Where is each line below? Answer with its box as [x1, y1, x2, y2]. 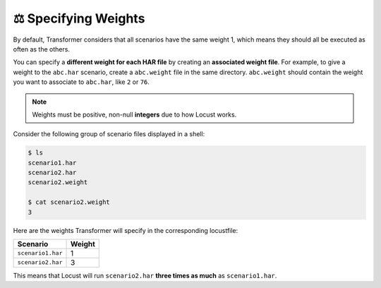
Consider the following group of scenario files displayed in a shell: [13, 130, 205, 138]
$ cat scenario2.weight [28, 198, 111, 206]
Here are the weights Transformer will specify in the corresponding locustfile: [13, 226, 238, 234]
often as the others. [13, 44, 71, 53]
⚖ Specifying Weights [13, 11, 145, 26]
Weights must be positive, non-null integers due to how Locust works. [32, 110, 237, 119]
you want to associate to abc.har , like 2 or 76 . [13, 78, 150, 86]
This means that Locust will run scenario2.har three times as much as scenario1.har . [13, 271, 277, 280]
